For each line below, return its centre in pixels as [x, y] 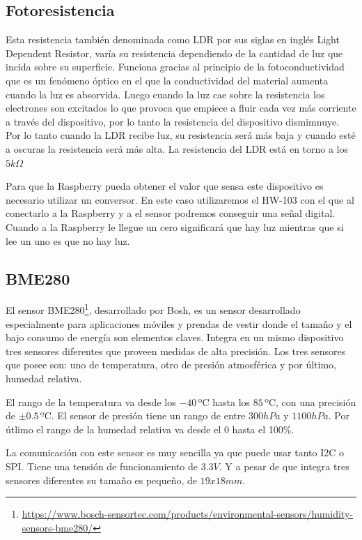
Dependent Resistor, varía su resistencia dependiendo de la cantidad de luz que [174, 53]
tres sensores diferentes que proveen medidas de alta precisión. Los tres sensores [176, 351]
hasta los [231, 402]
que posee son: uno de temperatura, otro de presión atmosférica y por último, [171, 365]
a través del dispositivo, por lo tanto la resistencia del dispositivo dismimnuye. [173, 121]
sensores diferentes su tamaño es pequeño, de [102, 480]
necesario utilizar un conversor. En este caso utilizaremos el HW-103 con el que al [180, 199]
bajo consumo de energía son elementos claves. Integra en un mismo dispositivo [175, 337]
